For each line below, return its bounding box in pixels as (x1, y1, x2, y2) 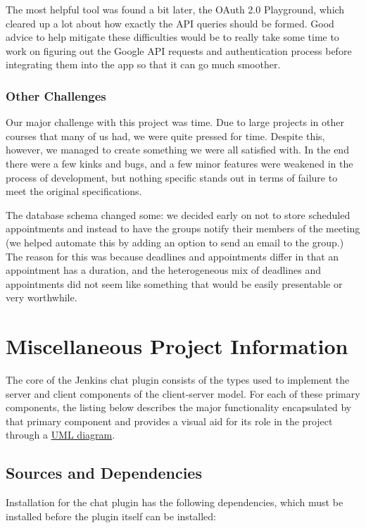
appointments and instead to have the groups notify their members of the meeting (6, 221, 360, 236)
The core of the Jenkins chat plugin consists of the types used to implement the (6, 372, 350, 387)
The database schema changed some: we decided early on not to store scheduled (6, 207, 351, 222)
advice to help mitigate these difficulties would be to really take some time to (6, 30, 339, 44)
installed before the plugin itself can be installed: (6, 508, 216, 523)
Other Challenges (6, 87, 106, 104)
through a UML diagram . (6, 427, 115, 442)
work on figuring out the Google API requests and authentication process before (6, 43, 352, 58)
